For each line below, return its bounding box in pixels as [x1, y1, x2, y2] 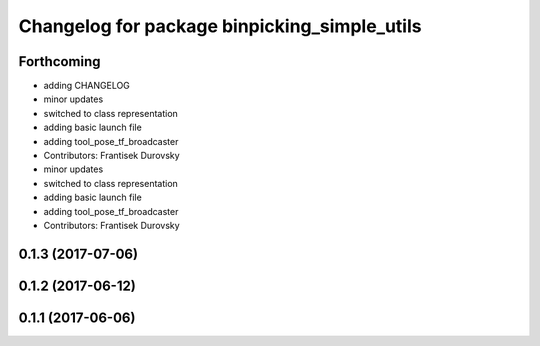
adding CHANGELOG [43, 80, 130, 92]
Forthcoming [18, 53, 101, 70]
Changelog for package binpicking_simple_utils [18, 15, 422, 37]
